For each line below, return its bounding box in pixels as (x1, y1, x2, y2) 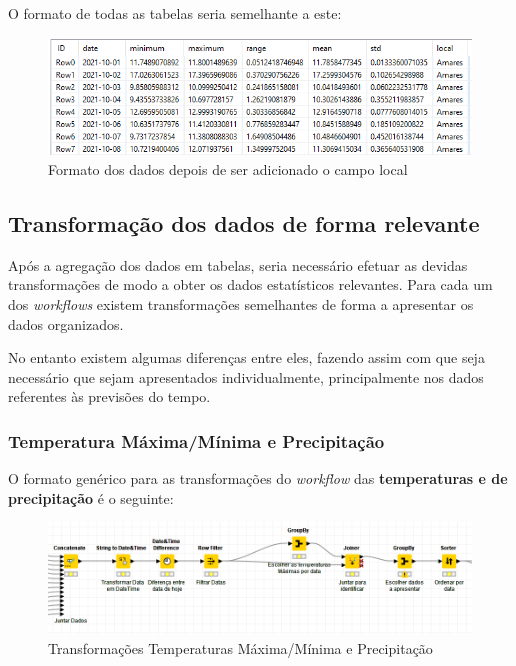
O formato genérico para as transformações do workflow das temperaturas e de (8, 468, 508, 489)
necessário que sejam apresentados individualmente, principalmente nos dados (8, 366, 484, 387)
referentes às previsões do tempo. (8, 386, 211, 407)
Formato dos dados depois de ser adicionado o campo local (48, 158, 408, 179)
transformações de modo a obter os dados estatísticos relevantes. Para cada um (8, 274, 493, 295)
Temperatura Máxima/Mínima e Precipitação (8, 428, 385, 453)
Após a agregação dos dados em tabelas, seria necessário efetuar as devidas (8, 254, 468, 275)
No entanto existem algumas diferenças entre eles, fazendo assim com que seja (8, 347, 485, 368)
